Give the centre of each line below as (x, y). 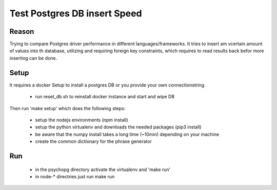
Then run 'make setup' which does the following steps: (67, 108)
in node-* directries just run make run (75, 176)
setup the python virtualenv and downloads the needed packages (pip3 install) (118, 127)
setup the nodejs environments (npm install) (82, 120)
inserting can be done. (33, 58)
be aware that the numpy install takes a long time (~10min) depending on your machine (127, 134)
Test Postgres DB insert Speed (76, 13)
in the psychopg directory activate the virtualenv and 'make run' (103, 170)
